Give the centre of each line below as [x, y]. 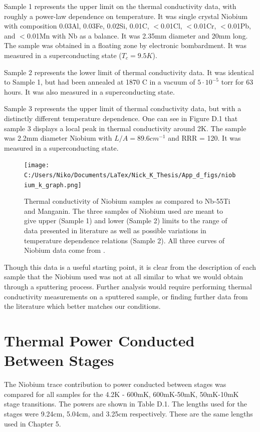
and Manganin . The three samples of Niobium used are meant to [123, 210]
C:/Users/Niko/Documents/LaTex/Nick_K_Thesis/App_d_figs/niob [130, 175]
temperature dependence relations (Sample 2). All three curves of [124, 240]
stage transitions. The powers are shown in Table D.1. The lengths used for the [126, 404]
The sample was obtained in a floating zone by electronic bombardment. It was [125, 45]
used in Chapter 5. [33, 423]
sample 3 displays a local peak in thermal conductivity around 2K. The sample [125, 128]
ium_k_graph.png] [53, 185]
